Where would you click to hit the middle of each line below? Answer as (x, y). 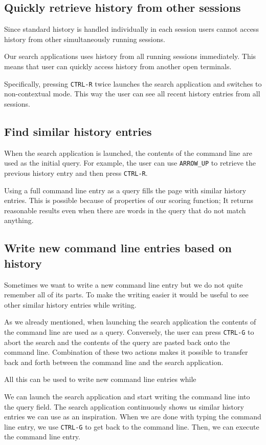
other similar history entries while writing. (70, 304)
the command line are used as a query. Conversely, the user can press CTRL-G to (129, 331)
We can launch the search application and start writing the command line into (127, 396)
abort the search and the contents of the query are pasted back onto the (117, 342)
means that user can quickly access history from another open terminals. (118, 66)
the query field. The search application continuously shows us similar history (124, 406)
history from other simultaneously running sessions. (85, 39)
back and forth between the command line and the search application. (114, 362)
